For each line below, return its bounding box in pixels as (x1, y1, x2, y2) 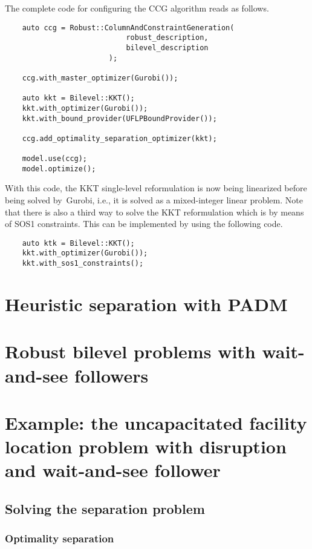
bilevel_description (126, 43, 209, 52)
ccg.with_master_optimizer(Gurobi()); (22, 73, 178, 82)
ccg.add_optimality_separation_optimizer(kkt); (22, 134, 217, 143)
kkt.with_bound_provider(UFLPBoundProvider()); (22, 114, 217, 123)
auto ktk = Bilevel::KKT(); (22, 238, 135, 248)
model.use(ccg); (22, 154, 88, 163)
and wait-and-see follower (5, 458, 221, 482)
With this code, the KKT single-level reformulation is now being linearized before (5, 182, 307, 194)
